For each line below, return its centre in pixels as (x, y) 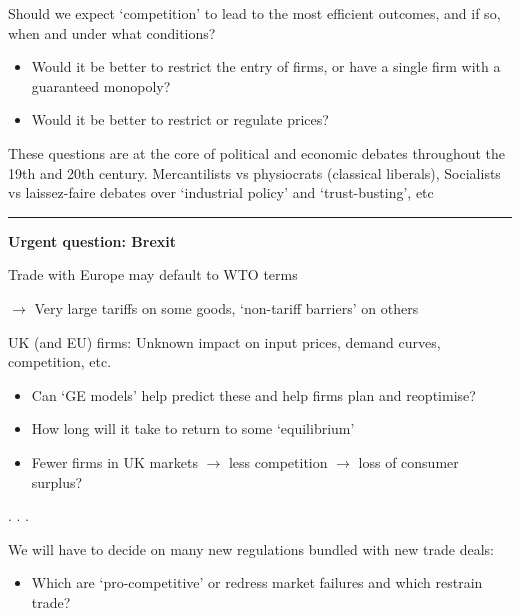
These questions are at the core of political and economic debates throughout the (257, 152)
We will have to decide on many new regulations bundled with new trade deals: (251, 548)
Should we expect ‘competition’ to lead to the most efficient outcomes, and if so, (254, 13)
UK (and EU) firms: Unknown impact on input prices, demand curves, (224, 341)
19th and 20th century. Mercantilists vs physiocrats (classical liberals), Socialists (254, 172)
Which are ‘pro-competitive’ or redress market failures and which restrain (257, 582)
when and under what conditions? (112, 32)
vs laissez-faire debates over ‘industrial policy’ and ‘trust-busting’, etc (221, 192)
